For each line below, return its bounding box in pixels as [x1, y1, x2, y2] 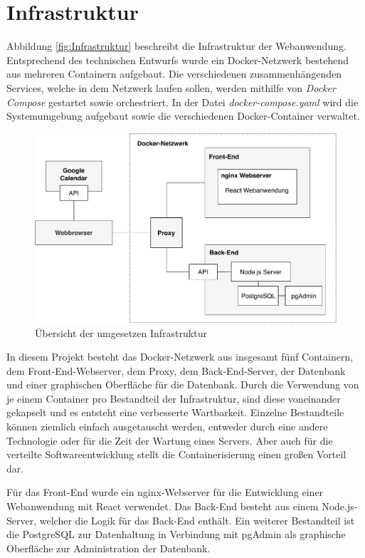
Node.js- [322, 499, 358, 514]
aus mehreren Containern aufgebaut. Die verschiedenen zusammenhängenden [6, 66, 342, 81]
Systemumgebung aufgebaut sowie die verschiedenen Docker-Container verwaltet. [6, 108, 360, 123]
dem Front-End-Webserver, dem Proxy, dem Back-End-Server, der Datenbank [6, 363, 346, 378]
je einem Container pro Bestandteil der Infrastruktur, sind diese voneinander [6, 391, 341, 405]
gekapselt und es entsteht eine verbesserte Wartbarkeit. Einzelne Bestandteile [6, 405, 344, 420]
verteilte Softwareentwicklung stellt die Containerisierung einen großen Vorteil [6, 447, 347, 462]
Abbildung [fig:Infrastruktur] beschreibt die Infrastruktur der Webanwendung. [6, 38, 347, 53]
